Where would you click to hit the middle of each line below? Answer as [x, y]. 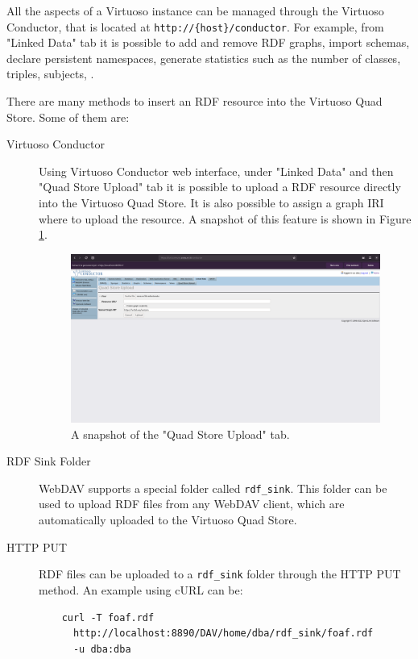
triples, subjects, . [50, 74]
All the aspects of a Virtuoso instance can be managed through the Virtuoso [195, 10]
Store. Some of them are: [68, 117]
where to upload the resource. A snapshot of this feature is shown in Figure [225, 218]
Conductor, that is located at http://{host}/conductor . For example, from [195, 26]
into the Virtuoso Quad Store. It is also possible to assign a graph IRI [211, 202]
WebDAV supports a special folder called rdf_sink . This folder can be [213, 488]
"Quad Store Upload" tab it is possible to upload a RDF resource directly [220, 187]
